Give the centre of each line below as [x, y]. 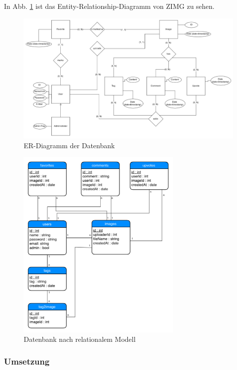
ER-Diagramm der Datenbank [69, 145]
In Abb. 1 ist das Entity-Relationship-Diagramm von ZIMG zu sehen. [109, 6]
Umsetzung [27, 361]
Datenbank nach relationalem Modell [80, 339]
